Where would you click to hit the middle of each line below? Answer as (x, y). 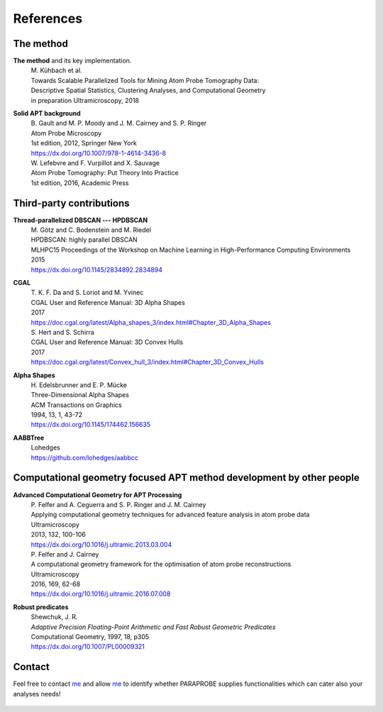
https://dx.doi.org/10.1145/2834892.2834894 (97, 269)
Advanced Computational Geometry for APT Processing (98, 495)
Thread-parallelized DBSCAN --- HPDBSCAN (81, 220)
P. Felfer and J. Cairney (65, 554)
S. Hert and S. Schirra (63, 332)
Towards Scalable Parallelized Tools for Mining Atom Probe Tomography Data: (145, 80)
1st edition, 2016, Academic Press (80, 183)
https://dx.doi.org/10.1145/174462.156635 (91, 425)
